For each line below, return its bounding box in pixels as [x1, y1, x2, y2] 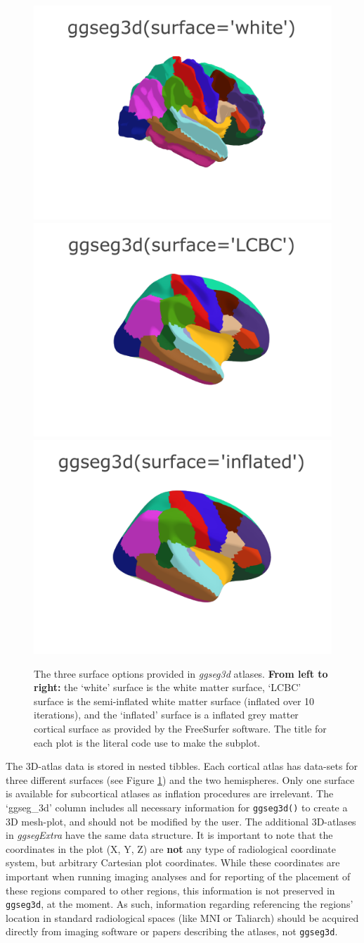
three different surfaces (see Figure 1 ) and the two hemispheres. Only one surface [6, 772, 355, 787]
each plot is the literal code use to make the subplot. [34, 735, 261, 749]
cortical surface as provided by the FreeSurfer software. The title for [34, 721, 327, 735]
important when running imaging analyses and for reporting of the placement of [6, 868, 351, 883]
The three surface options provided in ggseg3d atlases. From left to [34, 666, 328, 681]
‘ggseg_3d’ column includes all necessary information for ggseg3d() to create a [6, 799, 348, 814]
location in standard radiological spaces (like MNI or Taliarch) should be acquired [6, 910, 359, 925]
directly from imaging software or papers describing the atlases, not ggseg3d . [6, 924, 338, 939]
